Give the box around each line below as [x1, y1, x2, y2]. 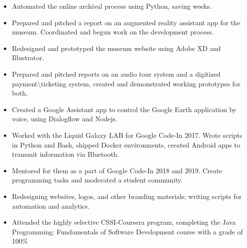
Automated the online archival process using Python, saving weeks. [12, 1, 212, 11]
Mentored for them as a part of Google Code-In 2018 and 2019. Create [12, 165, 222, 175]
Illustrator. [12, 52, 44, 63]
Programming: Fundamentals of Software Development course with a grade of [12, 226, 243, 236]
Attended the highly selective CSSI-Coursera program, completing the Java [12, 217, 236, 227]
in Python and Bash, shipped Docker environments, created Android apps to [12, 139, 240, 149]
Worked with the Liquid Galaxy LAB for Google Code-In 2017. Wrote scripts [12, 130, 243, 140]
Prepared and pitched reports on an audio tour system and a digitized [12, 68, 221, 79]
